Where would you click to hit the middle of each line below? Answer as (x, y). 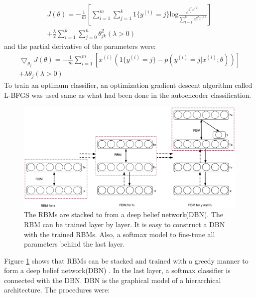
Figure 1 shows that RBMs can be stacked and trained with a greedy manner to (126, 260)
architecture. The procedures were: (57, 290)
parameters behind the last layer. (74, 244)
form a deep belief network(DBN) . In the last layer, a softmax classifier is (117, 270)
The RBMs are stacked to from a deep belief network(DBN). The (124, 214)
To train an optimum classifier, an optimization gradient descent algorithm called (128, 85)
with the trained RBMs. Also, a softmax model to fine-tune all (120, 234)
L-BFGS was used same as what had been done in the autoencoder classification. (128, 95)
